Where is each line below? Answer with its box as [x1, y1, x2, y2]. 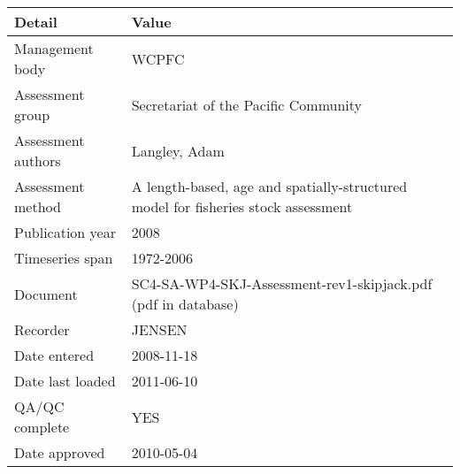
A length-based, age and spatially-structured [131, 176, 408, 196]
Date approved [14, 442, 105, 463]
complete [14, 417, 70, 437]
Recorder [14, 319, 70, 340]
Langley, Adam [131, 140, 225, 161]
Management [14, 38, 94, 58]
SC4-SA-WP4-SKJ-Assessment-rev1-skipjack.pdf [131, 273, 433, 294]
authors [14, 150, 61, 171]
